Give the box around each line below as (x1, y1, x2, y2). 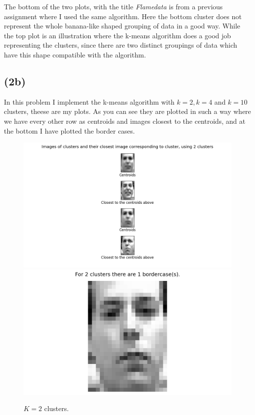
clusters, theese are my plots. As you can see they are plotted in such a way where (4, 106, 251, 116)
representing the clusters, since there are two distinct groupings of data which (4, 40, 237, 50)
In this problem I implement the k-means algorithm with (4, 96, 175, 107)
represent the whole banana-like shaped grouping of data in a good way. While (4, 21, 240, 31)
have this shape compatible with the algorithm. (4, 49, 146, 59)
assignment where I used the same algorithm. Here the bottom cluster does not (4, 11, 242, 21)
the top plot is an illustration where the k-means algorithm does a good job (4, 30, 231, 40)
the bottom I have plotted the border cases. (4, 125, 135, 136)
